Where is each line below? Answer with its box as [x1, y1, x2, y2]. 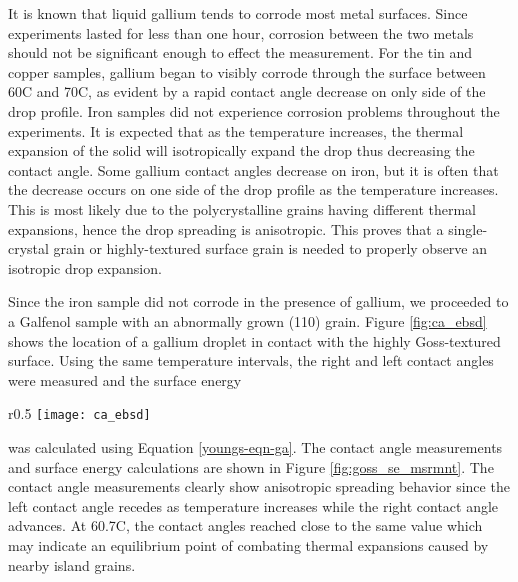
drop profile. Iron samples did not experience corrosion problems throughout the [8, 100, 500, 121]
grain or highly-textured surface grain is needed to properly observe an [53, 238, 488, 259]
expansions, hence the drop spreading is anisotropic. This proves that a [8, 218, 444, 239]
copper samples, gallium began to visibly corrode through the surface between [8, 61, 486, 82]
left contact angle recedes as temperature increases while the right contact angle [8, 495, 499, 516]
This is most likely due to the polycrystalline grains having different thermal [8, 198, 476, 219]
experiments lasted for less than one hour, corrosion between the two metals [8, 22, 474, 43]
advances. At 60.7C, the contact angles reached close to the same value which [8, 515, 483, 536]
